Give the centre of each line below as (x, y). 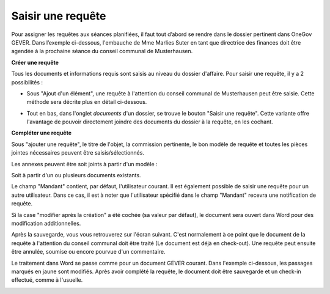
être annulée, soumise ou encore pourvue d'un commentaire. (88, 252)
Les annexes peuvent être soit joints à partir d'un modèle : (85, 164)
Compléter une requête (42, 133)
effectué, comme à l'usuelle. (47, 280)
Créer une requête (35, 62)
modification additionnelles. (46, 223)
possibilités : (27, 82)
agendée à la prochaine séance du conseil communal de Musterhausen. (102, 51)
